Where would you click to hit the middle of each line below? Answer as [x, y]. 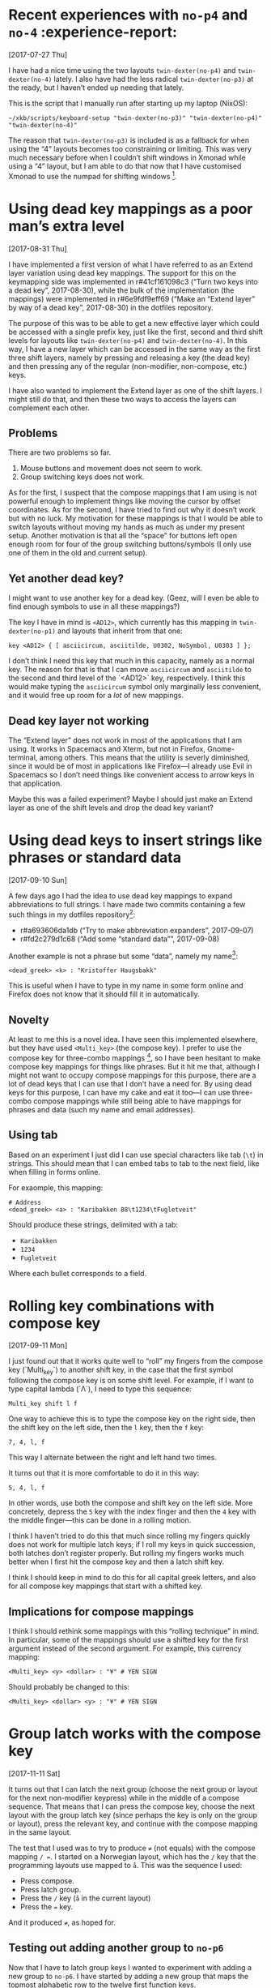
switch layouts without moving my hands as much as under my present [127, 527]
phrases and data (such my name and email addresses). [102, 1109]
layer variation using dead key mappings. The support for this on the [123, 272]
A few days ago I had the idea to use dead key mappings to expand [121, 895]
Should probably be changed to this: [69, 1687]
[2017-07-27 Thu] [38, 54]
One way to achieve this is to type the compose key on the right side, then [132, 1419]
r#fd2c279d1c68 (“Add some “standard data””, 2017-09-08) [120, 939]
